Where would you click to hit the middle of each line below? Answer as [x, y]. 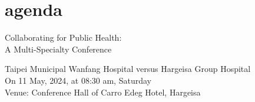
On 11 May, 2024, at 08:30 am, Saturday [78, 80]
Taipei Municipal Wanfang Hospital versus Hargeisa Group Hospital [128, 69]
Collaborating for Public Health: [63, 37]
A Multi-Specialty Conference [58, 49]
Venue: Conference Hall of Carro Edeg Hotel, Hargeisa [103, 92]
